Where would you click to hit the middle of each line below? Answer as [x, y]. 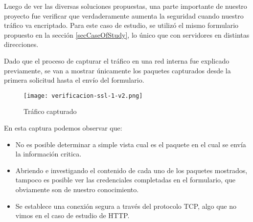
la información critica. [48, 154]
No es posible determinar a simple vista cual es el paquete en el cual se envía [131, 144]
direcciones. [21, 44]
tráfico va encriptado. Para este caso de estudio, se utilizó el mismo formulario [121, 25]
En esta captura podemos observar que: [63, 128]
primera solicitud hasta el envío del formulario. [74, 80]
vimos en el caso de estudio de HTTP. [72, 215]
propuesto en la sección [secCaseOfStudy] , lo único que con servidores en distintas [127, 34]
